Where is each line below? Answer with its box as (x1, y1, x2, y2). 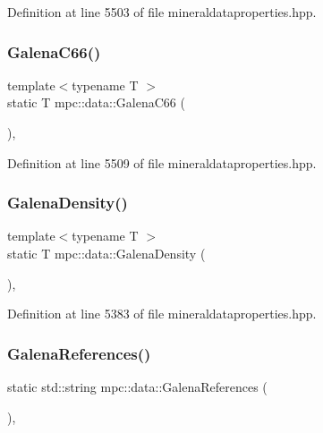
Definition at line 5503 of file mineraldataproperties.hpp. (7, 3, 317, 21)
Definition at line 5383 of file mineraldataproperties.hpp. (7, 304, 317, 323)
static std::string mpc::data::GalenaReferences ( (7, 378, 268, 395)
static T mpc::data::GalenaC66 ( (7, 93, 185, 112)
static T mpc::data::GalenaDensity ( (7, 244, 206, 262)
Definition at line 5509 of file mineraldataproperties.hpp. (7, 153, 317, 172)
